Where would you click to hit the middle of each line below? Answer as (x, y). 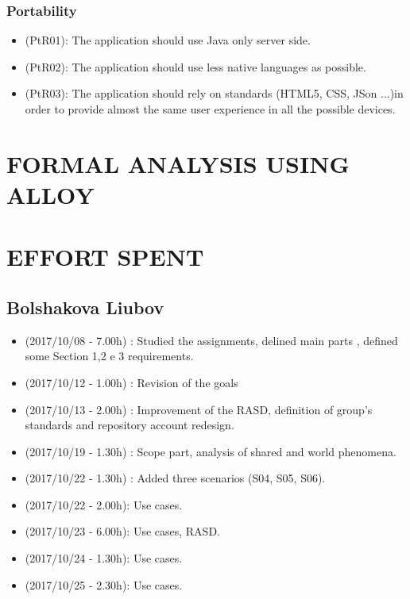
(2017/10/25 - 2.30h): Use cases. (104, 584)
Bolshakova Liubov (85, 307)
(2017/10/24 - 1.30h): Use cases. (104, 558)
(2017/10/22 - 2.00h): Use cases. (104, 504)
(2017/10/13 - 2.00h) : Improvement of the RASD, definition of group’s (199, 409)
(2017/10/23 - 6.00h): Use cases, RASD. (122, 531)
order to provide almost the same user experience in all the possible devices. (210, 109)
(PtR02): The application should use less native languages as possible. (195, 66)
